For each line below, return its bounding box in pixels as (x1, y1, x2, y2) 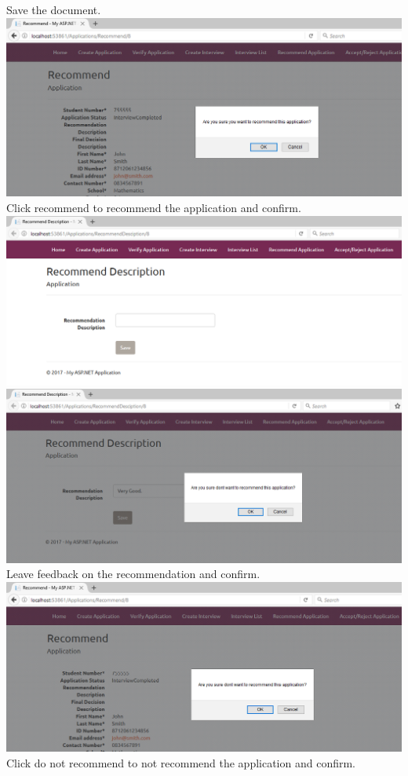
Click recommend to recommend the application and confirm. (6, 199, 301, 216)
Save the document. (6, 2, 101, 17)
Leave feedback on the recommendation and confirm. (6, 566, 260, 582)
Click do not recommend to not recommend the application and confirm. (6, 754, 356, 771)
